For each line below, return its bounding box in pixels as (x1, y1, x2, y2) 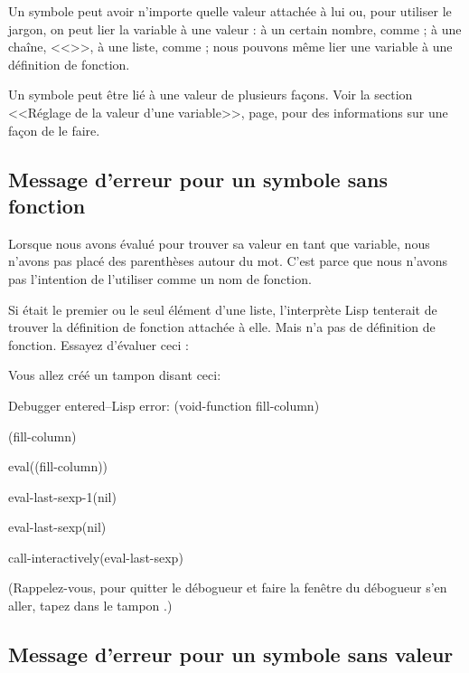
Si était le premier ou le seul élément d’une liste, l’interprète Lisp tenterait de (8, 299, 437, 318)
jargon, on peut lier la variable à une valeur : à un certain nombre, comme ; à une (8, 19, 462, 38)
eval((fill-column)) (8, 457, 108, 476)
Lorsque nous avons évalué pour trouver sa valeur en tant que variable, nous (8, 233, 430, 252)
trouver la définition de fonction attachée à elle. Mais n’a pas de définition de (8, 318, 436, 336)
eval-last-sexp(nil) (8, 517, 107, 536)
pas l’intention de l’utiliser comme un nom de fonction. (8, 269, 312, 288)
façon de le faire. (8, 120, 100, 139)
